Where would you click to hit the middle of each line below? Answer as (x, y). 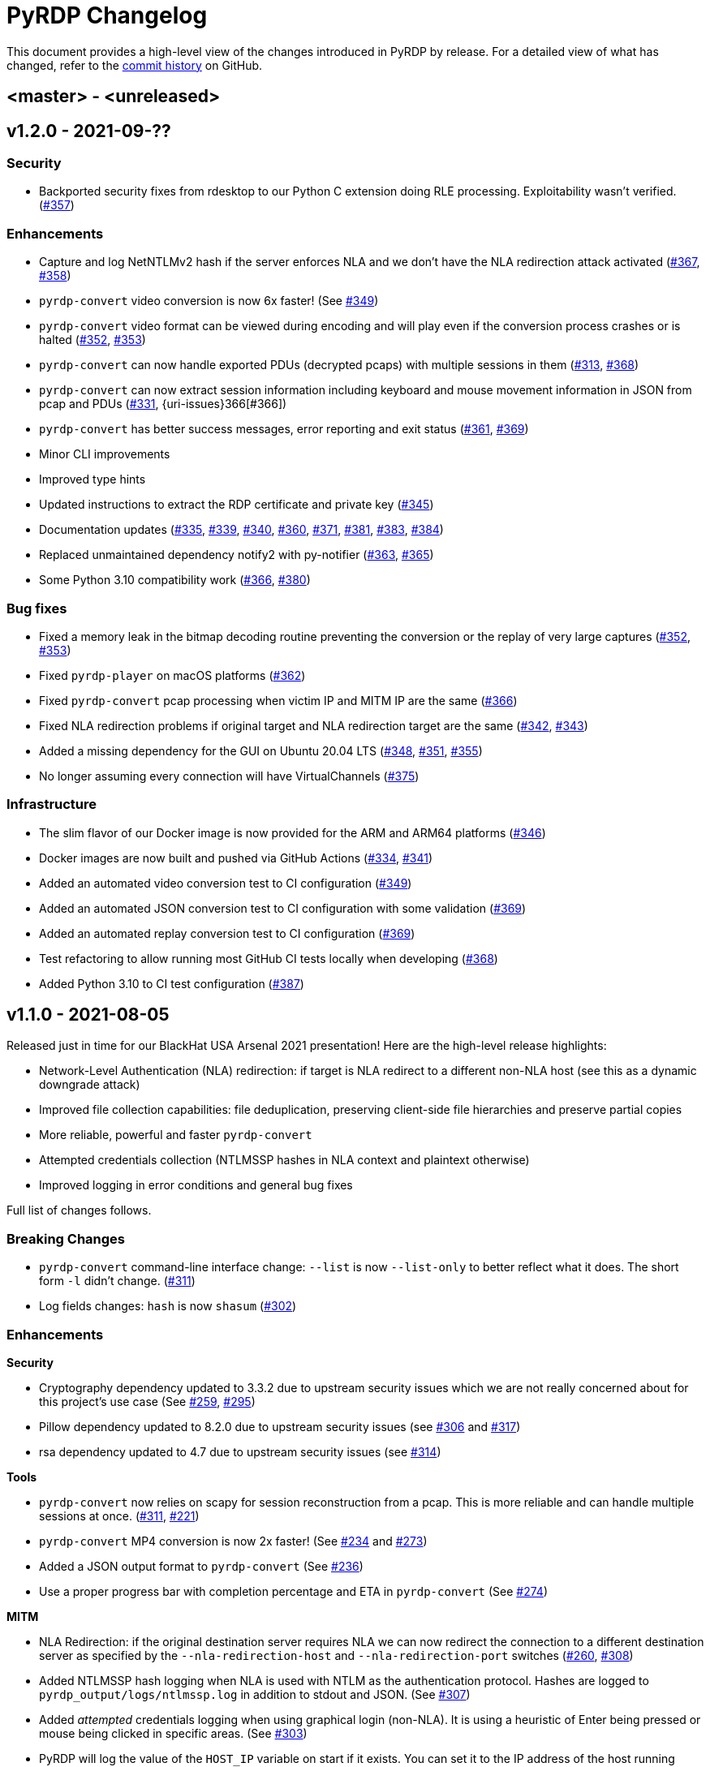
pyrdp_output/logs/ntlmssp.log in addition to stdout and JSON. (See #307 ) (255, 1694)
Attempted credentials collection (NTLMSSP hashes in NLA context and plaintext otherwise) (284, 1160)
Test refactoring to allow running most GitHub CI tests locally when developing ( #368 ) (269, 958)
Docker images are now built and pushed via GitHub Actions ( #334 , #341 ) (236, 858)
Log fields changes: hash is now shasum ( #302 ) (168, 1306)
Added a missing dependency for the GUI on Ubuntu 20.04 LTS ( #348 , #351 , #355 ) (261, 750)
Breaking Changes (66, 1238)
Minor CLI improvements (105, 454)
